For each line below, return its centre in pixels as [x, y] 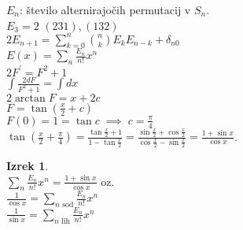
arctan [30, 98]
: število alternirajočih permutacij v [105, 9]
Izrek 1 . [28, 166]
